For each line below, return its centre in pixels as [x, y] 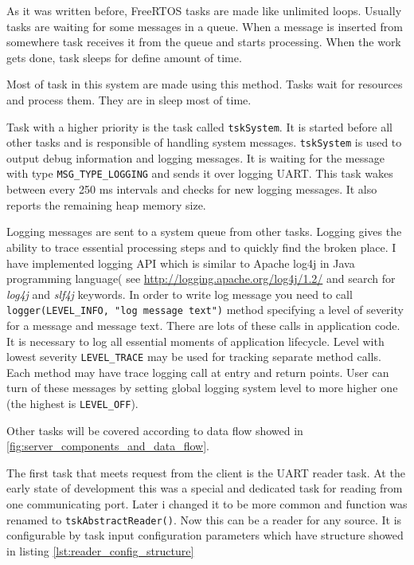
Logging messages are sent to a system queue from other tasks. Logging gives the [204, 231]
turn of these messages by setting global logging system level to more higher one [202, 388]
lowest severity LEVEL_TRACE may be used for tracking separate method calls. [194, 357]
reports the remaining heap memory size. [106, 204]
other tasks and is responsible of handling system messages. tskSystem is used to [204, 142]
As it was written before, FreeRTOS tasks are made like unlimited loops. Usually [204, 10]
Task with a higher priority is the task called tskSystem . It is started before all [200, 126]
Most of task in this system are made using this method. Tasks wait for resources [205, 84]
